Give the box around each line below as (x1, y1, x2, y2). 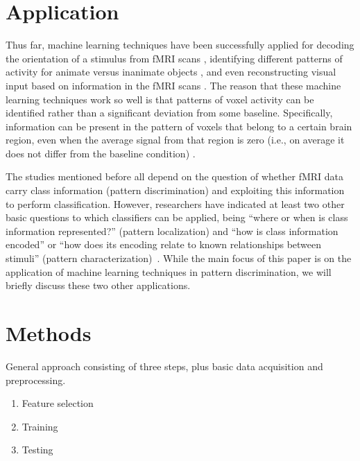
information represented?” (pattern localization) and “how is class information (6, 223, 338, 238)
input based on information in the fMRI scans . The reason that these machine (6, 78, 341, 92)
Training (22, 419, 58, 433)
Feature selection (22, 396, 94, 410)
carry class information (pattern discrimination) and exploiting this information (6, 183, 345, 198)
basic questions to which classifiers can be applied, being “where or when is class (6, 210, 348, 225)
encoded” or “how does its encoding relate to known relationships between (6, 237, 322, 252)
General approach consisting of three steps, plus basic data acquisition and (6, 358, 323, 373)
